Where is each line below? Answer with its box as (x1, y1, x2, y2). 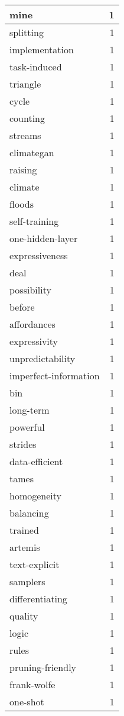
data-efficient (9, 454, 63, 468)
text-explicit (9, 557, 60, 571)
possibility (9, 283, 51, 296)
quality (9, 609, 38, 623)
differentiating (9, 592, 67, 605)
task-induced (9, 60, 62, 73)
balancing (9, 506, 49, 520)
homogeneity (9, 489, 62, 502)
